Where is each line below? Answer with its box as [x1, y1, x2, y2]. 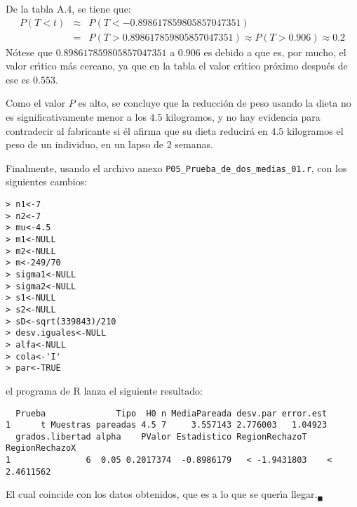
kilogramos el [286, 123, 344, 138]
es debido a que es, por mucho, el [203, 44, 346, 59]
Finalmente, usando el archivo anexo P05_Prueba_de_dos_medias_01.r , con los [6, 160, 347, 175]
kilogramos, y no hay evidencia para [166, 110, 321, 124]
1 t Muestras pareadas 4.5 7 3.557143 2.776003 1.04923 [6, 420, 328, 430]
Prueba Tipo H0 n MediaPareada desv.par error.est [15, 408, 328, 419]
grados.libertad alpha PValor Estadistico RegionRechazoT [15, 431, 307, 442]
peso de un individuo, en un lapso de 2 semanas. [6, 137, 213, 152]
